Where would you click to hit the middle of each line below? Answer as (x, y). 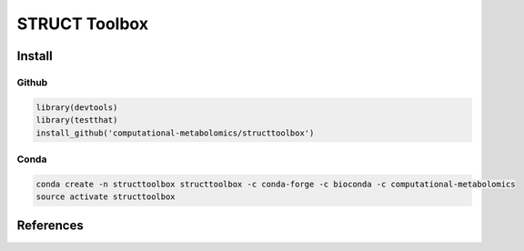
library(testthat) (77, 120)
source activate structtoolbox (106, 197)
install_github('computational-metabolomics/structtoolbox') (175, 133)
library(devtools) (77, 107)
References (50, 226)
